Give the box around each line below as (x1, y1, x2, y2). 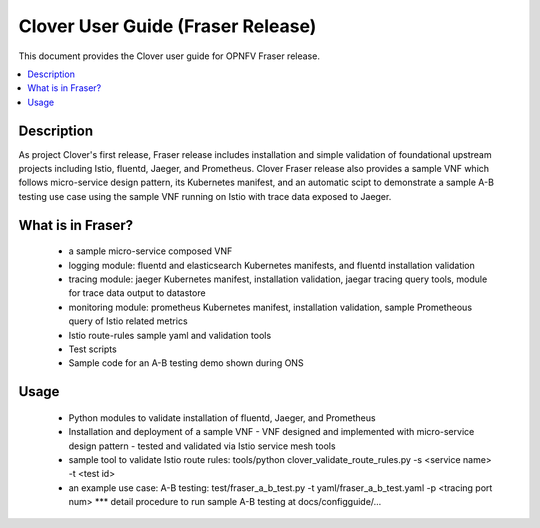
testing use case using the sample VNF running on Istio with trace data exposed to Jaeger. (18, 190, 392, 202)
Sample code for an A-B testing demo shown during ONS (68, 357, 304, 369)
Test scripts (68, 343, 117, 355)
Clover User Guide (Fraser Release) (18, 15, 317, 37)
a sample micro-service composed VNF (68, 245, 233, 257)
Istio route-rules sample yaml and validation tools (68, 329, 272, 341)
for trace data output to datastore (68, 287, 206, 299)
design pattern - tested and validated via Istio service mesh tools (68, 440, 336, 452)
